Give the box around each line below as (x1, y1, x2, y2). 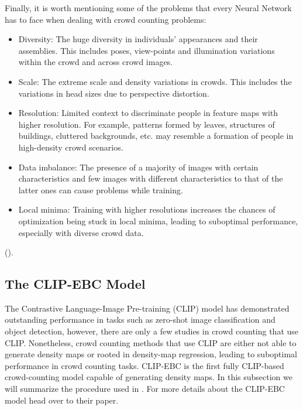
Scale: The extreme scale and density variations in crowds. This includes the (18, 75, 292, 87)
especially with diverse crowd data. (18, 226, 144, 238)
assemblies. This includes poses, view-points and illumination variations (18, 44, 275, 56)
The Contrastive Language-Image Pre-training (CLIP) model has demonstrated (5, 302, 290, 314)
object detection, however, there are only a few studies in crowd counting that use (5, 325, 299, 337)
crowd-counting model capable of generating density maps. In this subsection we (5, 371, 292, 383)
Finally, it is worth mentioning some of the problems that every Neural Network (5, 2, 292, 13)
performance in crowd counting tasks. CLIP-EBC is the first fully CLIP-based (5, 359, 284, 371)
